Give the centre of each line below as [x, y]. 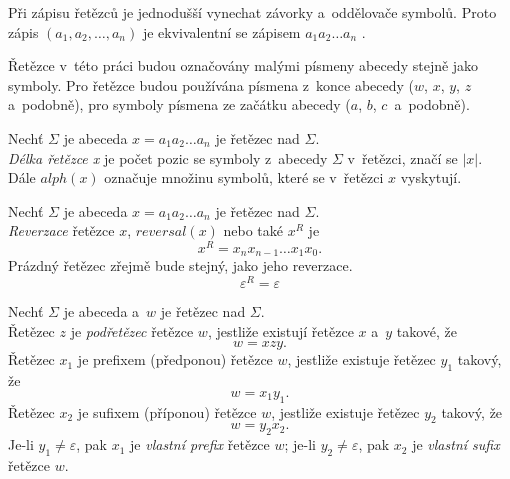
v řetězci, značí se [402, 157]
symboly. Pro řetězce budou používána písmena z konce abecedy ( [211, 84]
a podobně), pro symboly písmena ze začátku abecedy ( [179, 104]
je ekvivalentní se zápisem [221, 31]
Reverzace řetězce [61, 230]
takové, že [427, 330]
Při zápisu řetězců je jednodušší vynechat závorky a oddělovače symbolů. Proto [252, 12]
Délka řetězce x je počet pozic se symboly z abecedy [168, 157]
